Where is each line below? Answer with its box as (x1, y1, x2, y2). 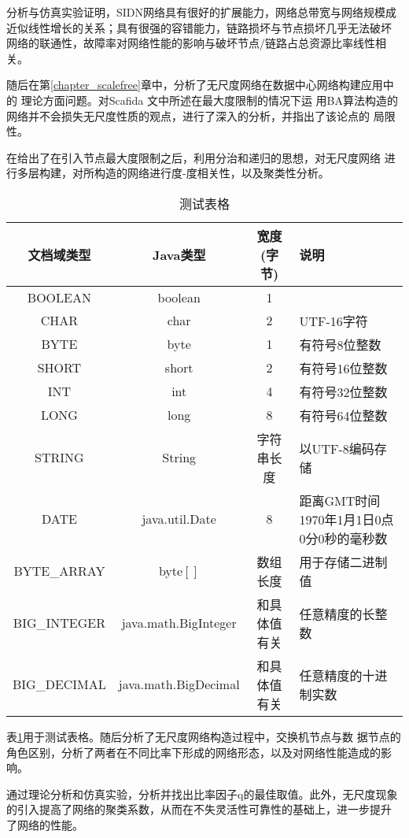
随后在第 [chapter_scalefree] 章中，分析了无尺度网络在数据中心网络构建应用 (6, 76, 383, 93)
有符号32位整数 (299, 382, 388, 401)
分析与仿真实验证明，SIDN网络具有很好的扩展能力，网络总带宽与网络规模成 (6, 4, 397, 20)
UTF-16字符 (299, 311, 368, 330)
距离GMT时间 (299, 491, 381, 510)
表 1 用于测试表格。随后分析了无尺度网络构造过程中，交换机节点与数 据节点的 (6, 728, 401, 744)
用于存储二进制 (299, 552, 388, 571)
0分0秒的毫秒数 (299, 528, 388, 547)
